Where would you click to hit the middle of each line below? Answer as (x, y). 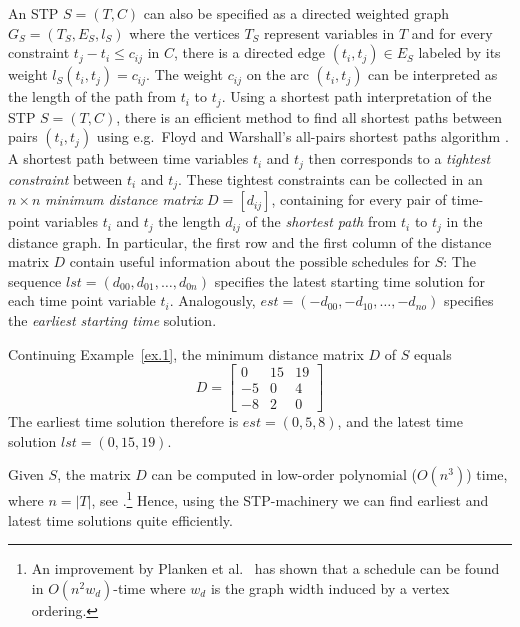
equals (432, 353)
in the (464, 221)
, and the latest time (400, 421)
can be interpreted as (433, 74)
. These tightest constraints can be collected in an (330, 178)
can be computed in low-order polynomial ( (284, 474)
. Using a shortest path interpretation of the (356, 96)
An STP (33, 13)
